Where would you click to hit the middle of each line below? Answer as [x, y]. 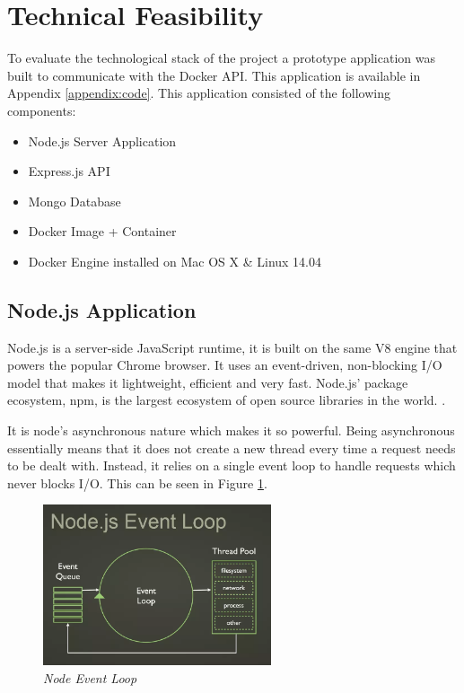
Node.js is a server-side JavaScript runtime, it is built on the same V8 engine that [232, 347]
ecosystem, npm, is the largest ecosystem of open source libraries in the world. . [227, 400]
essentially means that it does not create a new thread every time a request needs [232, 447]
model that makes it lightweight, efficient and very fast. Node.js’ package [208, 382]
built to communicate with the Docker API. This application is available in [214, 75]
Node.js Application [102, 309]
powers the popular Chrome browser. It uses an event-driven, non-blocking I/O [225, 365]
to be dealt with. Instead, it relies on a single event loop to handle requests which [232, 465]
